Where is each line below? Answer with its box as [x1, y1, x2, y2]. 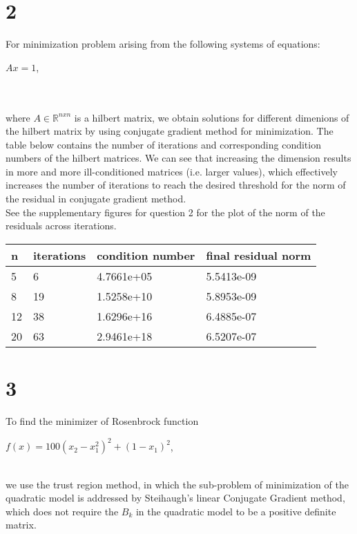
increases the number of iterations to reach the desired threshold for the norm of [6, 178, 346, 192]
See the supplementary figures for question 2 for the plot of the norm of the [6, 204, 325, 219]
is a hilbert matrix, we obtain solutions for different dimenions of [74, 110, 349, 124]
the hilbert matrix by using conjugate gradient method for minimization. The [6, 124, 334, 138]
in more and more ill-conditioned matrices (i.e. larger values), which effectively [6, 164, 338, 178]
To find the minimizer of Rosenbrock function [6, 413, 199, 428]
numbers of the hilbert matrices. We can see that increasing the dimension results [6, 151, 351, 165]
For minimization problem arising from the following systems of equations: [6, 37, 320, 51]
